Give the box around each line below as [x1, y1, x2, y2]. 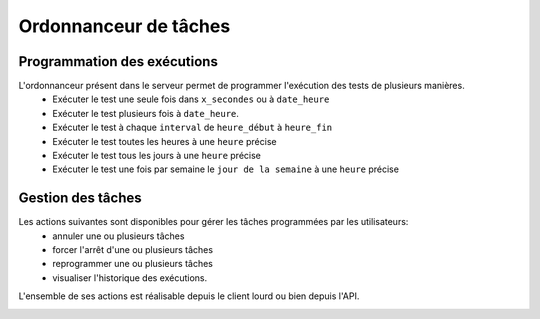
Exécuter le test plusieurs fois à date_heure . [52, 107, 240, 119]
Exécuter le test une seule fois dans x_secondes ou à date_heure [52, 93, 330, 105]
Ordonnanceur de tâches [18, 15, 231, 37]
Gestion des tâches [18, 190, 142, 207]
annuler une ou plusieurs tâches [52, 230, 185, 242]
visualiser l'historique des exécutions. [52, 271, 208, 284]
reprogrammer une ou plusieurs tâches [52, 258, 214, 270]
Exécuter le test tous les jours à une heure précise [52, 150, 262, 162]
